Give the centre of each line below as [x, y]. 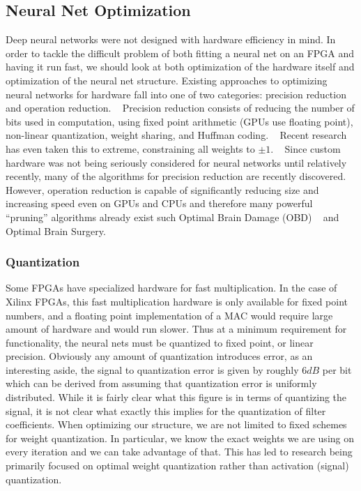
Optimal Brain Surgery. [56, 231]
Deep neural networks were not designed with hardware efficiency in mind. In [171, 39]
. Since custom [306, 148]
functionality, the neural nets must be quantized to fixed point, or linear [160, 342]
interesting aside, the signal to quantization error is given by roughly [152, 369]
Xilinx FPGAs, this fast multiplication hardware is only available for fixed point [177, 301]
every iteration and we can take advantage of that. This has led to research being [179, 452]
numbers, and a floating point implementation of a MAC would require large [169, 315]
